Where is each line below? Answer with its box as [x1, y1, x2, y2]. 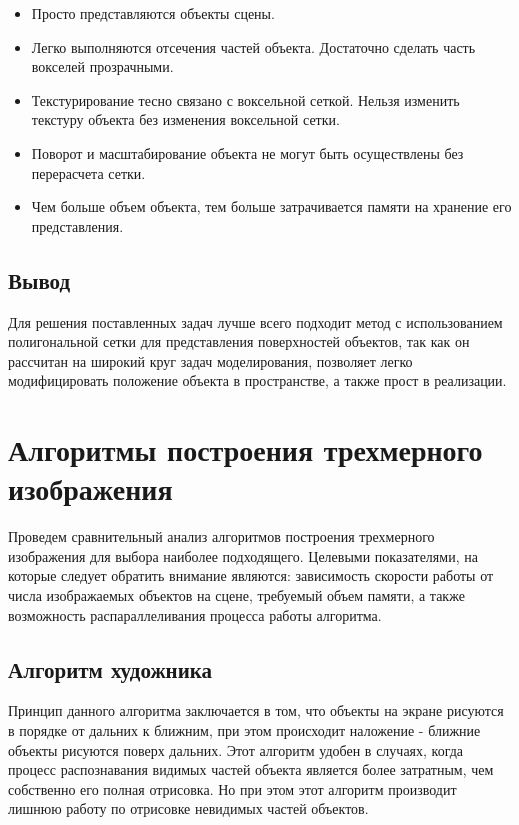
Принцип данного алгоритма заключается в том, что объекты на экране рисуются [8, 700, 504, 721]
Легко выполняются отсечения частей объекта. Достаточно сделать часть [31, 36, 476, 57]
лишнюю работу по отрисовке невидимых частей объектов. [8, 798, 369, 819]
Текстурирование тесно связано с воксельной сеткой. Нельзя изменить [31, 89, 460, 110]
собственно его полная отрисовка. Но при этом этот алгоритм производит [8, 778, 457, 799]
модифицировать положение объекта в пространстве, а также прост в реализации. [8, 370, 507, 391]
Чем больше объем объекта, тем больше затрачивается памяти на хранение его [31, 196, 512, 217]
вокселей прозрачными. [31, 56, 174, 77]
